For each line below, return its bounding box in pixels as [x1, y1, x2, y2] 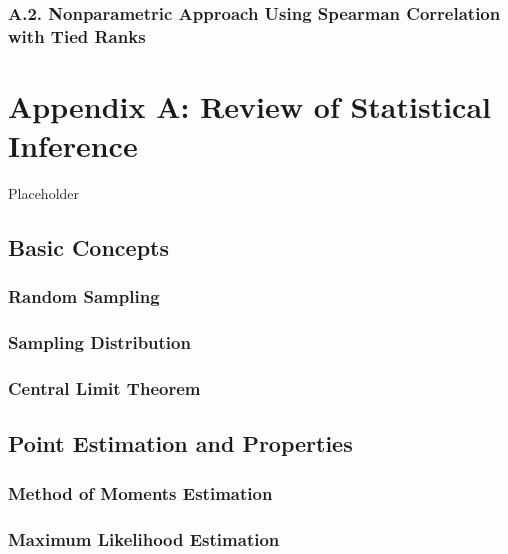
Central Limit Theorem [8, 376, 201, 401]
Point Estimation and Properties [8, 428, 353, 459]
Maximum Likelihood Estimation [8, 526, 280, 551]
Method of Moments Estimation [8, 480, 273, 505]
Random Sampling [8, 284, 160, 309]
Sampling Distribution [8, 330, 191, 355]
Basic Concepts [8, 232, 170, 263]
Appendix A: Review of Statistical [8, 85, 492, 126]
